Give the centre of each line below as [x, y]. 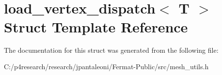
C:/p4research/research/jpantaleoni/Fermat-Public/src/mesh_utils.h [106, 66]
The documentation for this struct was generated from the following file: [111, 50]
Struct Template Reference [96, 27]
